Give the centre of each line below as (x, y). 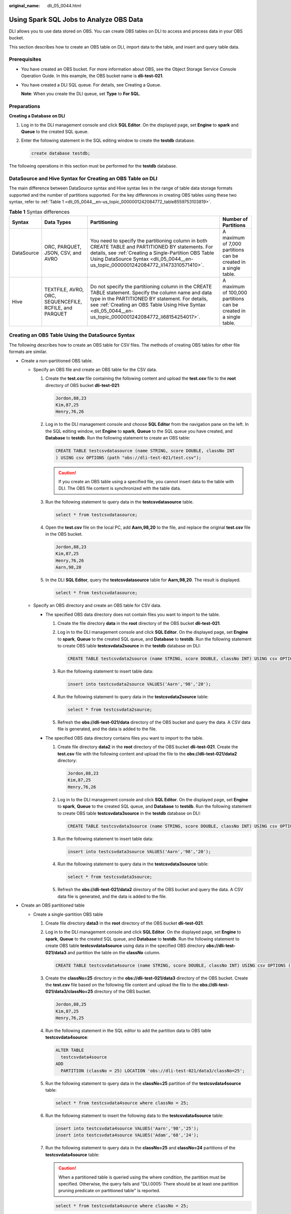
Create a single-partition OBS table (68, 914)
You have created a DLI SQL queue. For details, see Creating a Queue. (91, 84)
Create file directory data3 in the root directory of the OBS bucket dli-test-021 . (125, 923)
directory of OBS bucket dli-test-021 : (83, 385)
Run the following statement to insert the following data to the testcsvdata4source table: (135, 1115)
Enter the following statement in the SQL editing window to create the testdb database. (108, 140)
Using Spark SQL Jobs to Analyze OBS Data (76, 19)
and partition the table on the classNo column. (114, 952)
